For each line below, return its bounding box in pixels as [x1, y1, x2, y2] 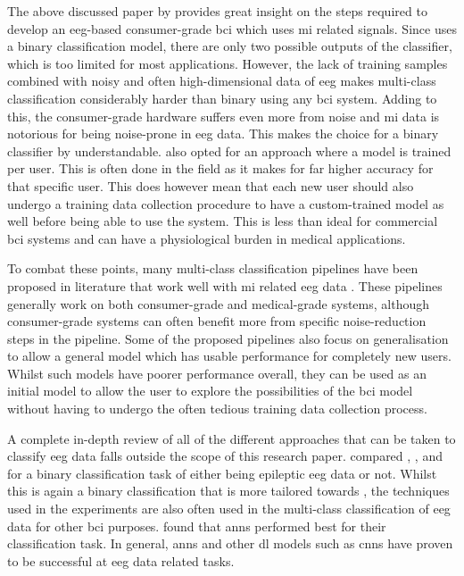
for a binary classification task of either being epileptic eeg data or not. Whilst [7, 463, 437, 482]
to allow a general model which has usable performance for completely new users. [7, 346, 452, 365]
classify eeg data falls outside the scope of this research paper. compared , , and [7, 447, 443, 465]
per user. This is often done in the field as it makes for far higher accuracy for [7, 159, 434, 178]
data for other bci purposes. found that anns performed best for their [7, 516, 386, 535]
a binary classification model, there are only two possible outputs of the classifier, [7, 37, 452, 55]
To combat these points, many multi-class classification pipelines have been [7, 259, 418, 278]
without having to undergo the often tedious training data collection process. [7, 399, 427, 418]
